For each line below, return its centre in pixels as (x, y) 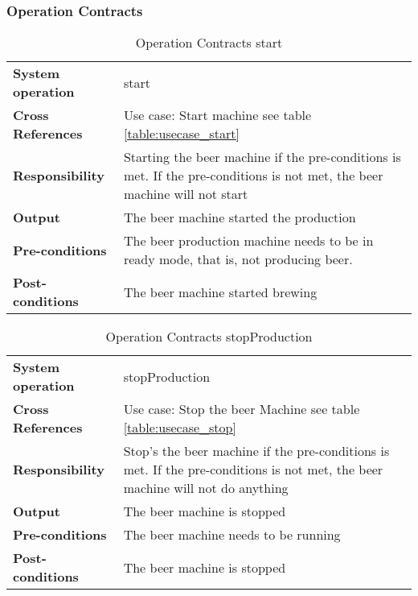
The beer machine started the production (240, 217)
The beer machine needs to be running (232, 535)
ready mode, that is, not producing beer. (238, 259)
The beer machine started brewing (220, 292)
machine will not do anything (206, 488)
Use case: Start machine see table (217, 115)
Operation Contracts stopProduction (209, 337)
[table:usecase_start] (181, 134)
